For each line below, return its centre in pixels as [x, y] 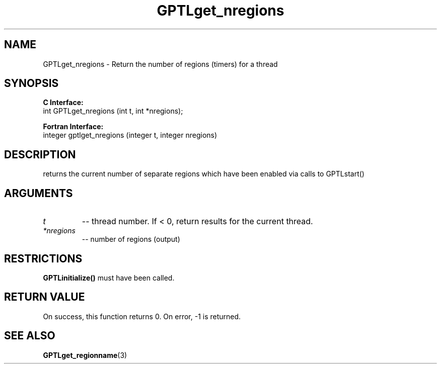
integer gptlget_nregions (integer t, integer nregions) [130, 135]
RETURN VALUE [45, 297]
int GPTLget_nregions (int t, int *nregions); [113, 111]
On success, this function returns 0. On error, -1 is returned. [142, 316]
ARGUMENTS [39, 193]
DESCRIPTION [40, 154]
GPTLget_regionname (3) [85, 355]
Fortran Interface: [73, 127]
